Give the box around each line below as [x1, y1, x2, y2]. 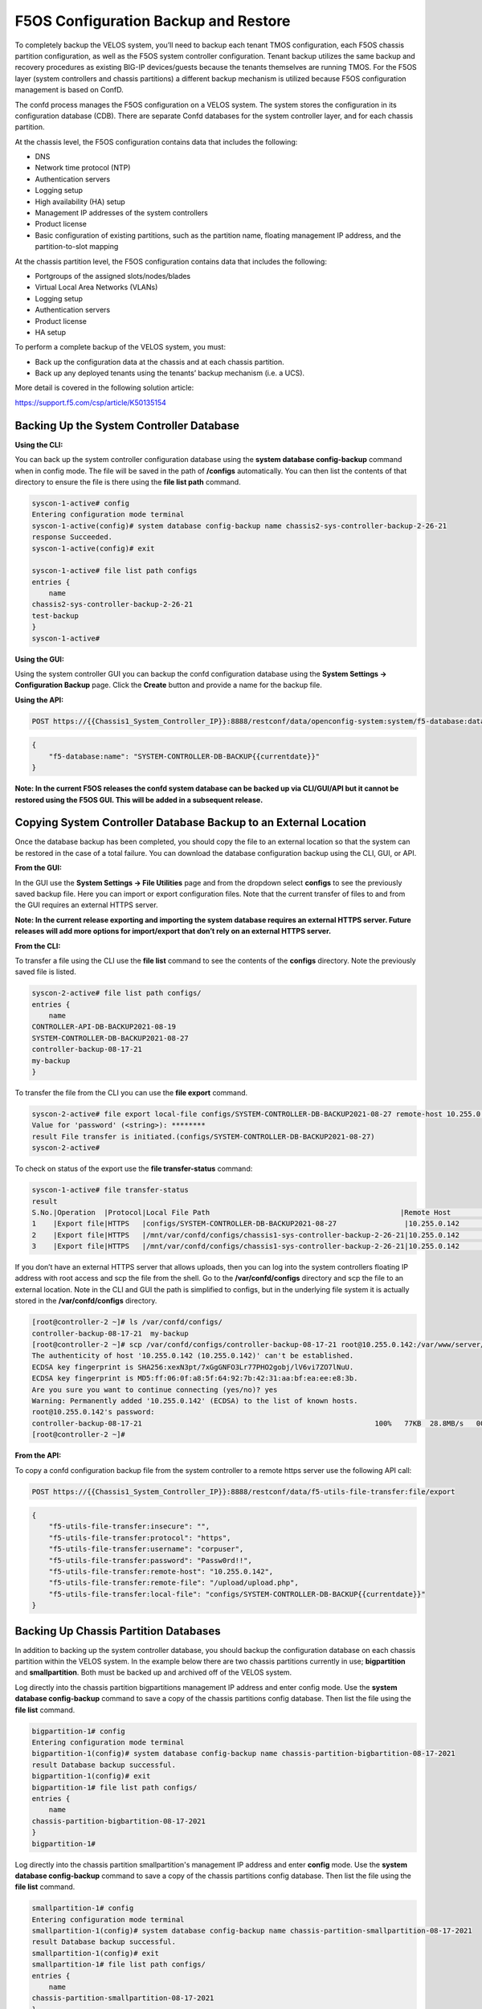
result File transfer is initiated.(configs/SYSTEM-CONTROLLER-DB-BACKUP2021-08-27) [31, 1131, 375, 1141]
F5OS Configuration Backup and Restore [14, 12, 291, 30]
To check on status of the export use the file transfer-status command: [14, 1164, 253, 1173]
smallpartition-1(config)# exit [31, 1949, 160, 1958]
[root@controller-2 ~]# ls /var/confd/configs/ [31, 1318, 223, 1327]
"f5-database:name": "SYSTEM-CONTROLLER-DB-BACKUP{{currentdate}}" [48, 751, 321, 761]
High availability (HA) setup [35, 197, 126, 207]
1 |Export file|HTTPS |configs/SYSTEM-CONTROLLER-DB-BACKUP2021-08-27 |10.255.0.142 [31, 1219, 460, 1229]
